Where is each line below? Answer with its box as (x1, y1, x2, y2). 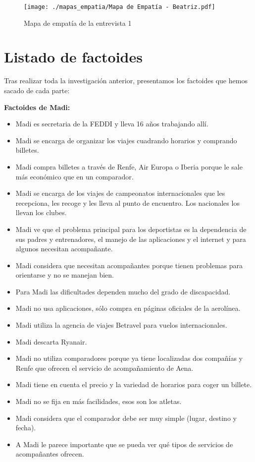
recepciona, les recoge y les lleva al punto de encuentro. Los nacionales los (15, 197, 240, 208)
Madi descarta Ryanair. (15, 336, 87, 346)
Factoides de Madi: (4, 102, 70, 112)
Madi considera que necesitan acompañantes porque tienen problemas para (15, 260, 243, 270)
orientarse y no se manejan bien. (15, 270, 114, 280)
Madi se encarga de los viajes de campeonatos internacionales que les (15, 188, 225, 198)
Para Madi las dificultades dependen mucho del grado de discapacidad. (15, 286, 231, 296)
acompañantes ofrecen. (15, 449, 84, 459)
